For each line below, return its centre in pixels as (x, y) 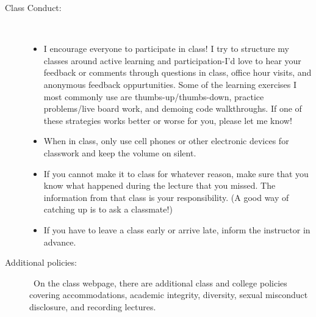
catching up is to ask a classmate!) (108, 209)
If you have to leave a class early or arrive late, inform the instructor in (177, 229)
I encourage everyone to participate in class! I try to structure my (166, 49)
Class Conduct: (33, 7)
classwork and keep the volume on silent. (120, 152)
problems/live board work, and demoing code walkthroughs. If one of (173, 108)
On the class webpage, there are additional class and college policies (160, 282)
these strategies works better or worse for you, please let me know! (168, 120)
